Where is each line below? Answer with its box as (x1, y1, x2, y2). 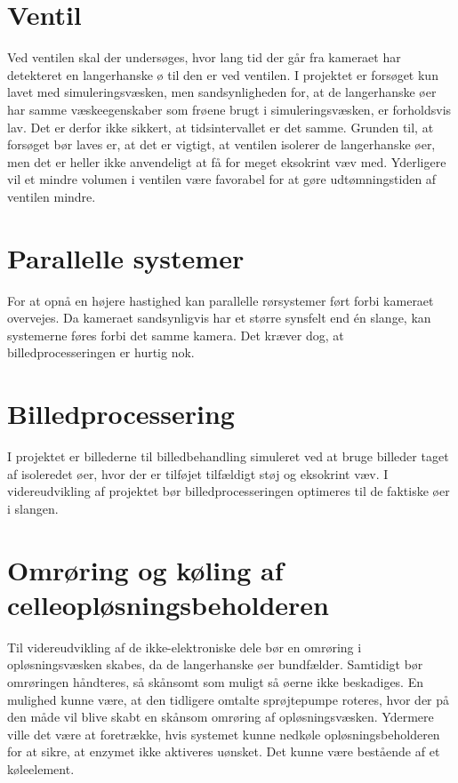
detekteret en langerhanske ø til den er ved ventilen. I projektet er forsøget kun (7, 65, 438, 84)
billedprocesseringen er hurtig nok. (7, 343, 195, 362)
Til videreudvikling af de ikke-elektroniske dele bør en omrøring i (7, 637, 362, 656)
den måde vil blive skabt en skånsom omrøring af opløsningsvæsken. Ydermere (7, 707, 434, 726)
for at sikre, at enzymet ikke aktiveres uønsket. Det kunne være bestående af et (7, 742, 440, 761)
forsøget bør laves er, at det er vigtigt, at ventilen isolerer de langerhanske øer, (7, 135, 436, 154)
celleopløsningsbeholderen (7, 586, 329, 622)
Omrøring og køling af (7, 551, 284, 587)
